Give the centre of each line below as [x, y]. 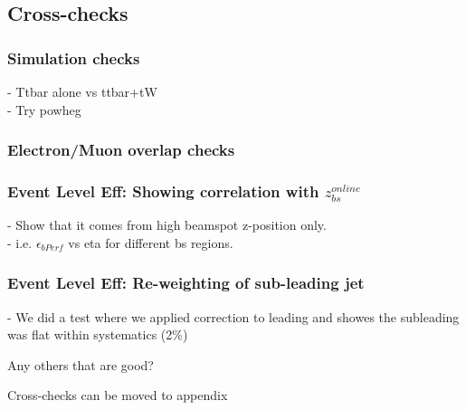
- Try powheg [44, 109]
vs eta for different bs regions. [151, 242]
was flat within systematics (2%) [98, 334]
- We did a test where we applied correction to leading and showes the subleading [233, 316]
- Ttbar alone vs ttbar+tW [82, 91]
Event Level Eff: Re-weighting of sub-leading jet [186, 283]
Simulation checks [74, 57]
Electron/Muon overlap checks [121, 150]
